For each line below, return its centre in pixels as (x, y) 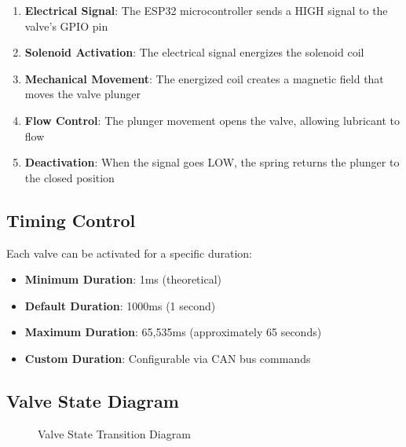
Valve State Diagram (93, 400)
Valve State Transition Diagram (114, 433)
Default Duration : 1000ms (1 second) (120, 305)
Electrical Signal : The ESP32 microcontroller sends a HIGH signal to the (206, 10)
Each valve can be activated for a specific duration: (130, 253)
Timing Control (71, 220)
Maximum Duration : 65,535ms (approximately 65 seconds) (173, 332)
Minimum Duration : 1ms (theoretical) (123, 279)
